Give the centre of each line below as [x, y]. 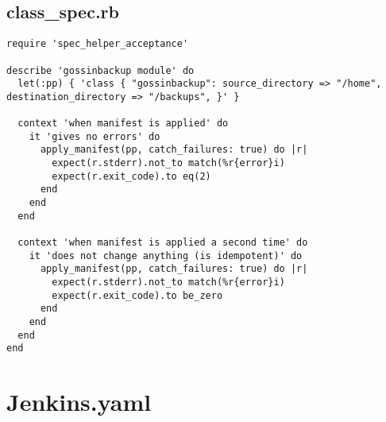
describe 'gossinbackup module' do [100, 70]
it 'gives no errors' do [95, 136]
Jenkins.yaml [79, 402]
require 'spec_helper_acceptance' [98, 44]
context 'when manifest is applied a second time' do [163, 243]
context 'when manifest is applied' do [123, 124]
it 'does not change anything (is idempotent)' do [166, 256]
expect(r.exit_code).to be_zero [137, 295]
